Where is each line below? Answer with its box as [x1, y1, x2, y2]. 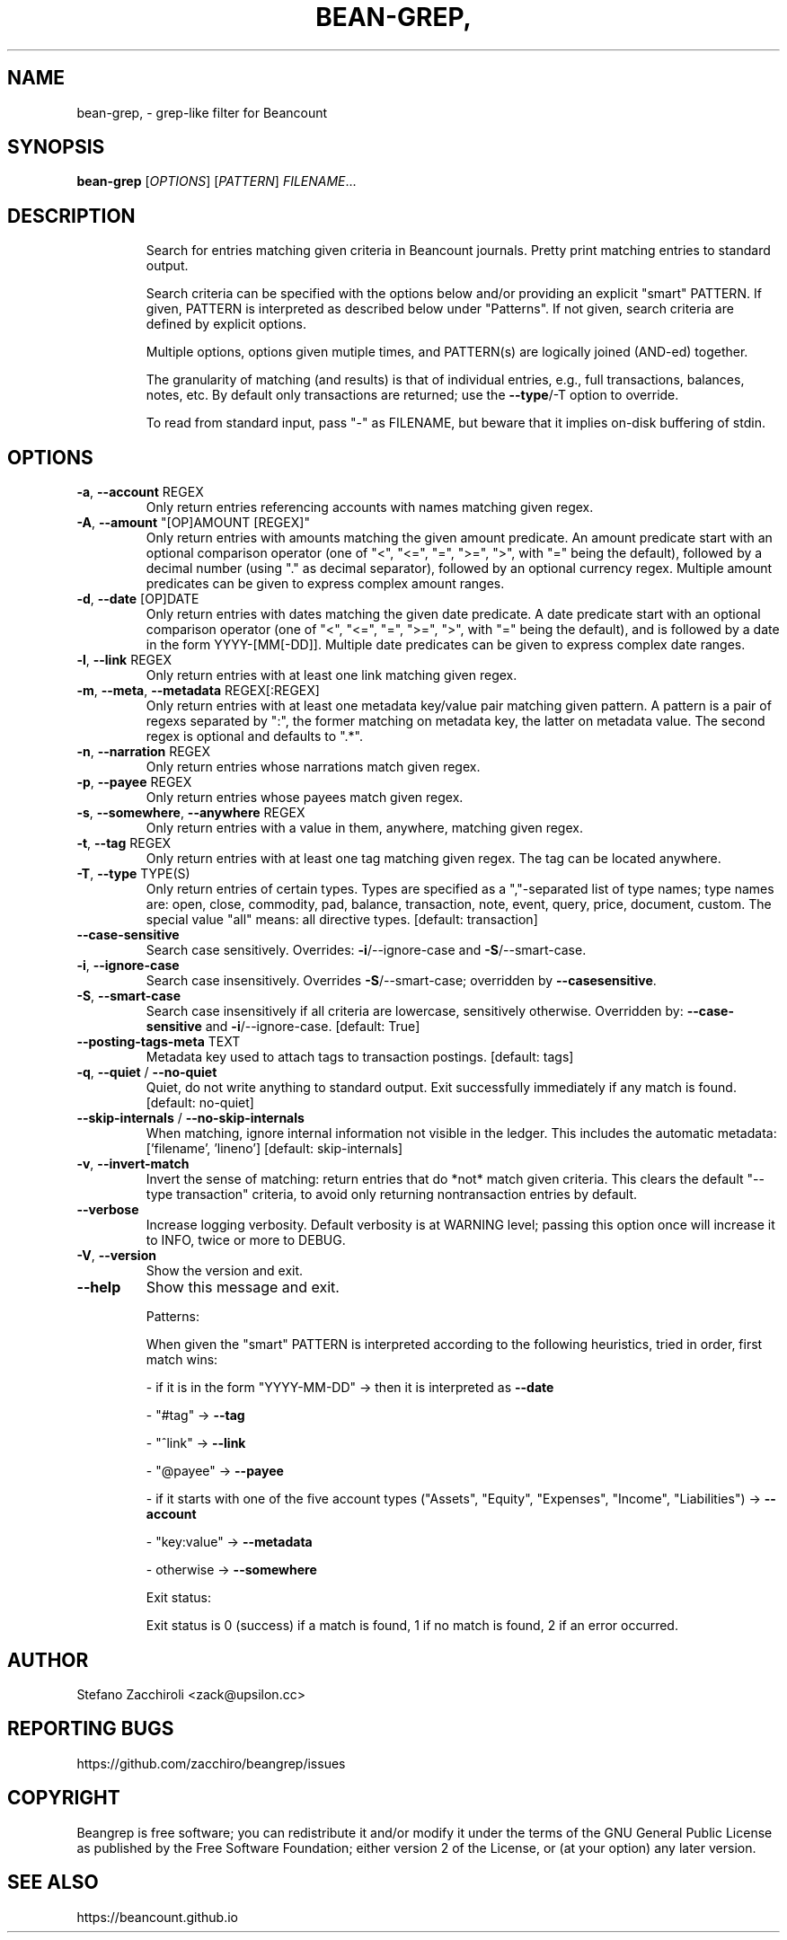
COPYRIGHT [7, 1786, 120, 1810]
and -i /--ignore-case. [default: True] [205, 1018, 420, 1035]
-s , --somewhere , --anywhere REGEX [76, 805, 305, 821]
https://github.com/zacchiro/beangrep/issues [76, 1755, 346, 1771]
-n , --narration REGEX [76, 744, 211, 760]
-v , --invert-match [76, 1156, 190, 1172]
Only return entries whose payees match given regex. [146, 789, 464, 806]
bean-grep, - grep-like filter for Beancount [76, 104, 328, 120]
